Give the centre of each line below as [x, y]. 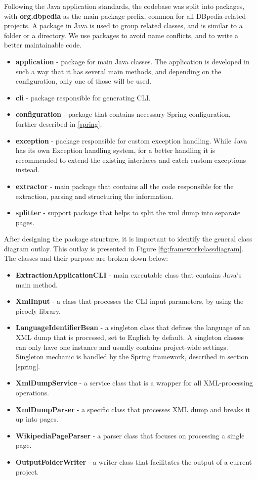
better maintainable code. [43, 45]
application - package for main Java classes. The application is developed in [132, 61]
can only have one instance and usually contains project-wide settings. [122, 347]
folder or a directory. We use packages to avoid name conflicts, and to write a [121, 35]
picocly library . [38, 311]
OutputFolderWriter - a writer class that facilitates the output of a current [134, 461]
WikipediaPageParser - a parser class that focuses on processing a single [130, 435]
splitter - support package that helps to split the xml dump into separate [128, 213]
